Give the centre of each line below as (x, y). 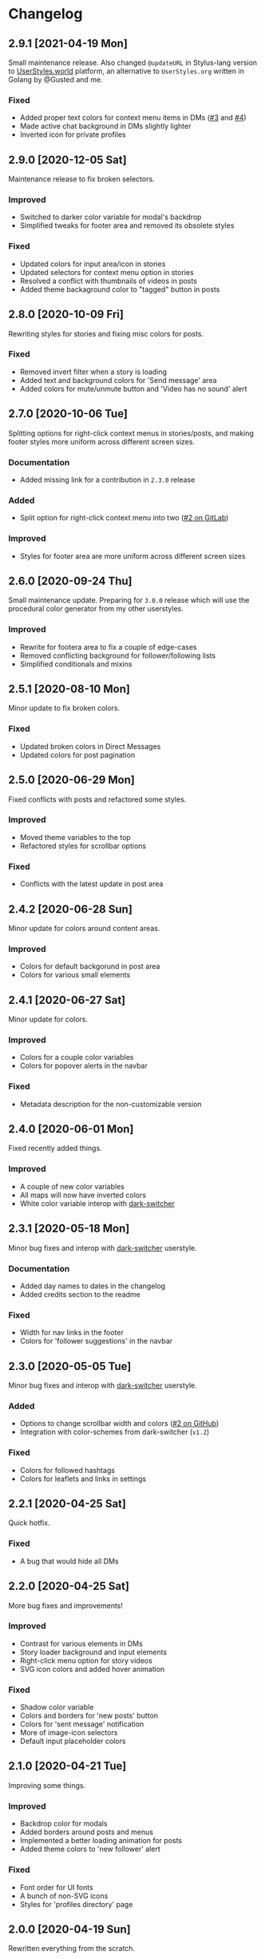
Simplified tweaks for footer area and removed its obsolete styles (127, 225)
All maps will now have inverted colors (83, 1195)
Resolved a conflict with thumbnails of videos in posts (109, 281)
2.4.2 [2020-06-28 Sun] (71, 909)
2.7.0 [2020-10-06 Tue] (68, 414)
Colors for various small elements (75, 975)
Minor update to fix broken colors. (64, 708)
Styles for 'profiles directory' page (76, 1904)
